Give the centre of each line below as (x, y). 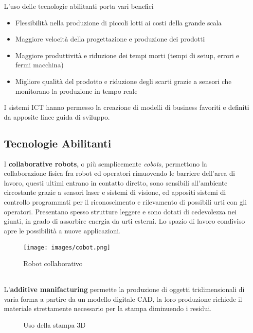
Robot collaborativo (53, 263)
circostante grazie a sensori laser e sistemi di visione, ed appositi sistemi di (115, 192)
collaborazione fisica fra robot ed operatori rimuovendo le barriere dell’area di (119, 173)
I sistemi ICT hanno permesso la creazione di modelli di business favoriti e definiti (126, 107)
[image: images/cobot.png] (67, 248)
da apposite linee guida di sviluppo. (57, 116)
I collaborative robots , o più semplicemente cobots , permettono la (106, 163)
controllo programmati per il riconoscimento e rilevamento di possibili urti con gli (126, 201)
